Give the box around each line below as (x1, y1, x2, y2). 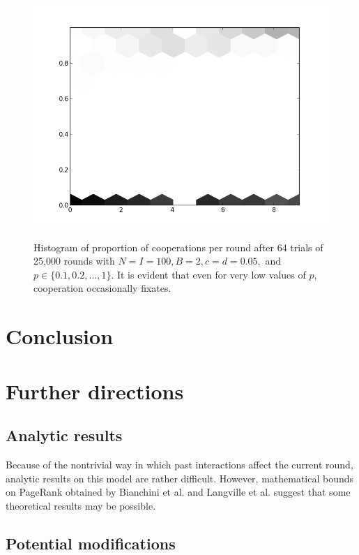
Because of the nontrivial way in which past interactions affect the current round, (6, 457, 353, 471)
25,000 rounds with (33, 253, 115, 268)
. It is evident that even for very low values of (111, 267, 306, 281)
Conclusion (6, 322, 114, 350)
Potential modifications (6, 532, 176, 554)
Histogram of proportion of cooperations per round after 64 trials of (33, 239, 323, 254)
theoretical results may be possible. (6, 498, 156, 512)
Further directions (6, 376, 184, 405)
